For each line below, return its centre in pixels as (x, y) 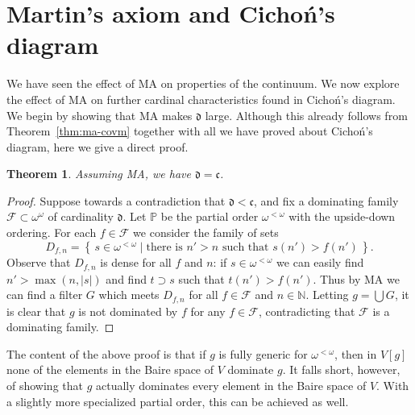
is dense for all (136, 262)
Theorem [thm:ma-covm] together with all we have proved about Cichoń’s (190, 131)
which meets (129, 295)
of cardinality (81, 216)
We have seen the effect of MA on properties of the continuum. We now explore (203, 83)
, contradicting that (307, 311)
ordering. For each (52, 232)
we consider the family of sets (206, 232)
